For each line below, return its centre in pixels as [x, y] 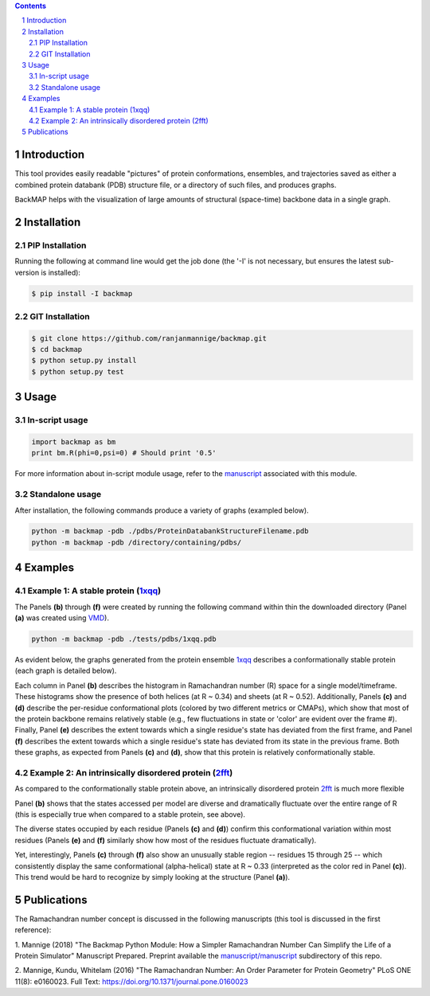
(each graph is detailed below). [66, 671]
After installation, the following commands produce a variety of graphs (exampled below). [162, 510]
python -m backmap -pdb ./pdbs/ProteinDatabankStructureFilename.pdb [170, 531]
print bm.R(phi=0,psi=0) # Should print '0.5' [124, 453]
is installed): [61, 272]
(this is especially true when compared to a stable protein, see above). [130, 814]
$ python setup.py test [78, 371]
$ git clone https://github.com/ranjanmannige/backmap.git [149, 338]
